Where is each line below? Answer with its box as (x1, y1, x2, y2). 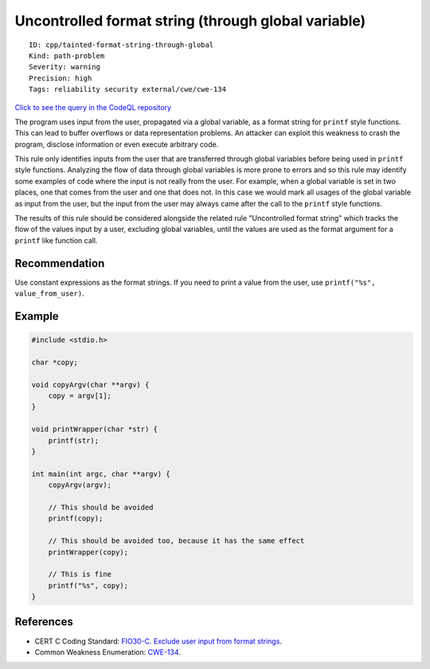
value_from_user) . (14, 289, 84, 298)
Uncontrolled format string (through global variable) (14, 12, 366, 30)
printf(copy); (48, 514, 104, 523)
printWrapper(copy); (48, 547, 129, 557)
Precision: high (29, 73, 92, 83)
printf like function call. (14, 235, 98, 245)
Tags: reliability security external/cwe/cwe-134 (29, 85, 227, 94)
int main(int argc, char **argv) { (31, 469, 170, 478)
